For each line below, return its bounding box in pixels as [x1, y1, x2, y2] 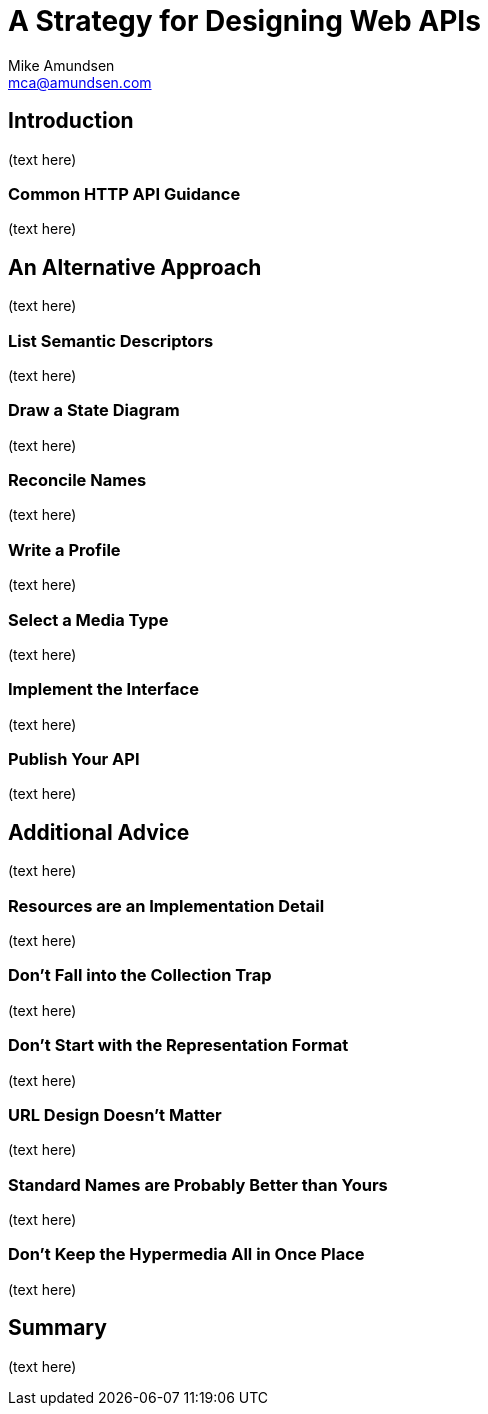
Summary [8, 1315, 107, 1341]
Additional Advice [8, 819, 190, 845]
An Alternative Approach [8, 254, 262, 280]
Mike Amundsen [8, 56, 115, 74]
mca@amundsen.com [8, 73, 152, 91]
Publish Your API [8, 749, 140, 770]
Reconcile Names [8, 470, 147, 491]
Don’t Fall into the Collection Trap [8, 965, 272, 986]
